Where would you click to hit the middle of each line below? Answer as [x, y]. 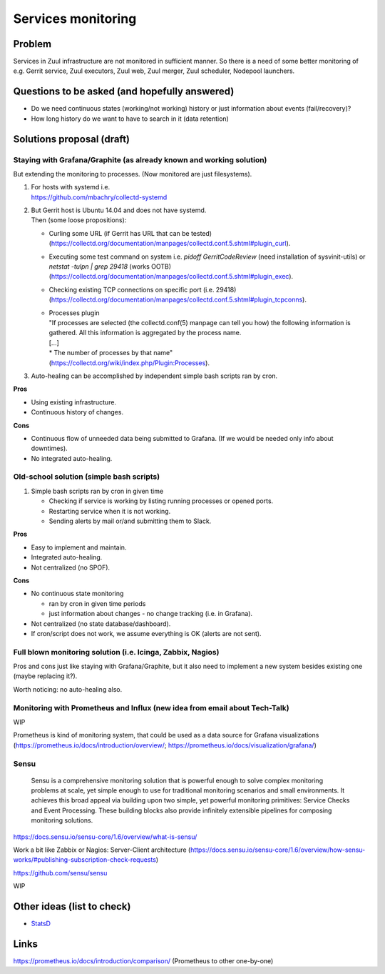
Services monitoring [75, 19]
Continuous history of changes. [77, 412]
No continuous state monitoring [77, 594]
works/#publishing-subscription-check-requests [85, 860]
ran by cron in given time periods [97, 603]
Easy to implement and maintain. [79, 547]
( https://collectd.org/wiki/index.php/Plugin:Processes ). [129, 363]
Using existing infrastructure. [74, 402]
